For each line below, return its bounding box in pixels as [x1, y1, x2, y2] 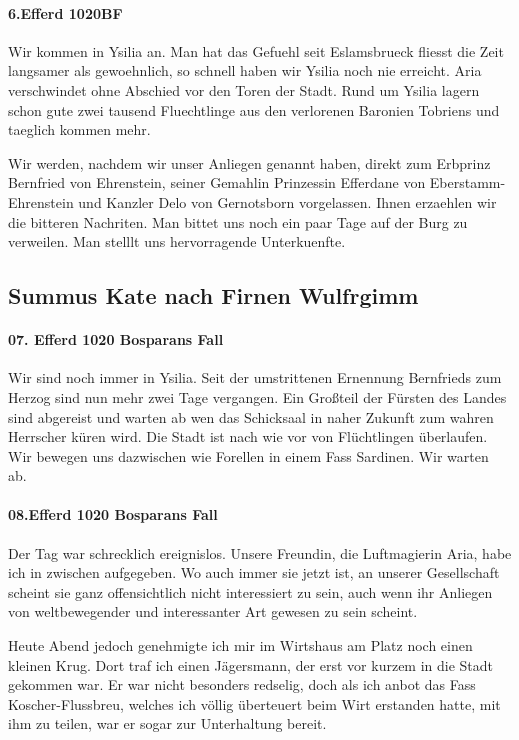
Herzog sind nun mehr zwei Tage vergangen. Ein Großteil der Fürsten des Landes [8, 386, 507, 407]
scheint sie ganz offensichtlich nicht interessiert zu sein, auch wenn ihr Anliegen [8, 581, 493, 602]
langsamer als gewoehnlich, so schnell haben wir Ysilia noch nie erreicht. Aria [8, 60, 482, 81]
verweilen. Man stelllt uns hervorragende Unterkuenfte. [8, 231, 346, 252]
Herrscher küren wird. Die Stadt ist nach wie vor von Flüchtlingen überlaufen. [8, 426, 488, 447]
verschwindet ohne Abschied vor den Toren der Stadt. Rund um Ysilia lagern [8, 79, 480, 100]
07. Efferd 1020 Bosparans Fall [8, 329, 224, 350]
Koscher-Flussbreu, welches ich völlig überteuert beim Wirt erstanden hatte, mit [8, 693, 501, 714]
